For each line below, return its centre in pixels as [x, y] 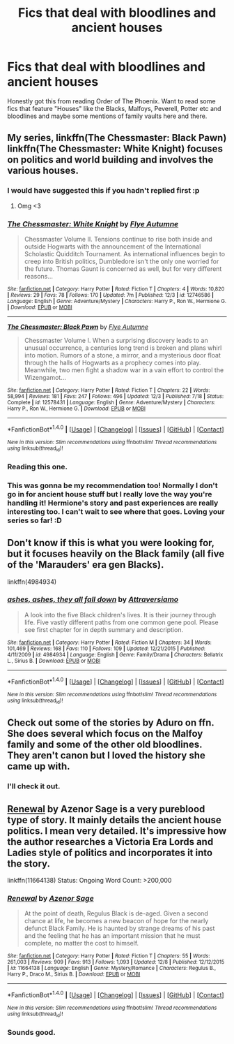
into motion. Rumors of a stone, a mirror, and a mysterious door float [123, 355]
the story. [29, 863]
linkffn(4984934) [32, 582]
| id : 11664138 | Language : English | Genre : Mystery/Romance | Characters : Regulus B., [111, 969]
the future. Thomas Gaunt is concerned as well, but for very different [123, 269]
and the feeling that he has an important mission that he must [112, 936]
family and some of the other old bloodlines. [105, 745]
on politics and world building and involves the [110, 160]
